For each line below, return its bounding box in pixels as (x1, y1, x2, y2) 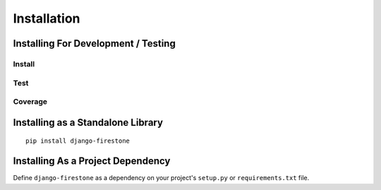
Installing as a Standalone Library (13, 117, 164, 129)
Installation (13, 11, 80, 26)
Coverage (13, 97, 48, 107)
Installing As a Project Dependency (13, 155, 171, 167)
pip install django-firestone (25, 137, 131, 145)
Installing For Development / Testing (13, 37, 176, 49)
